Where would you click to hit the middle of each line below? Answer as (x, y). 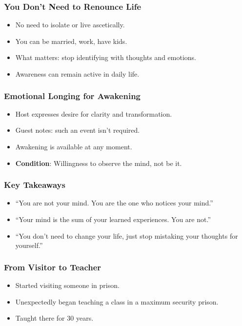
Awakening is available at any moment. (74, 146)
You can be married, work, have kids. (71, 41)
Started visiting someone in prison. (67, 285)
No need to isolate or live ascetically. (70, 25)
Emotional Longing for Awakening (72, 95)
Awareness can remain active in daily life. (77, 74)
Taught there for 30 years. (54, 318)
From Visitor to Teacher (53, 267)
